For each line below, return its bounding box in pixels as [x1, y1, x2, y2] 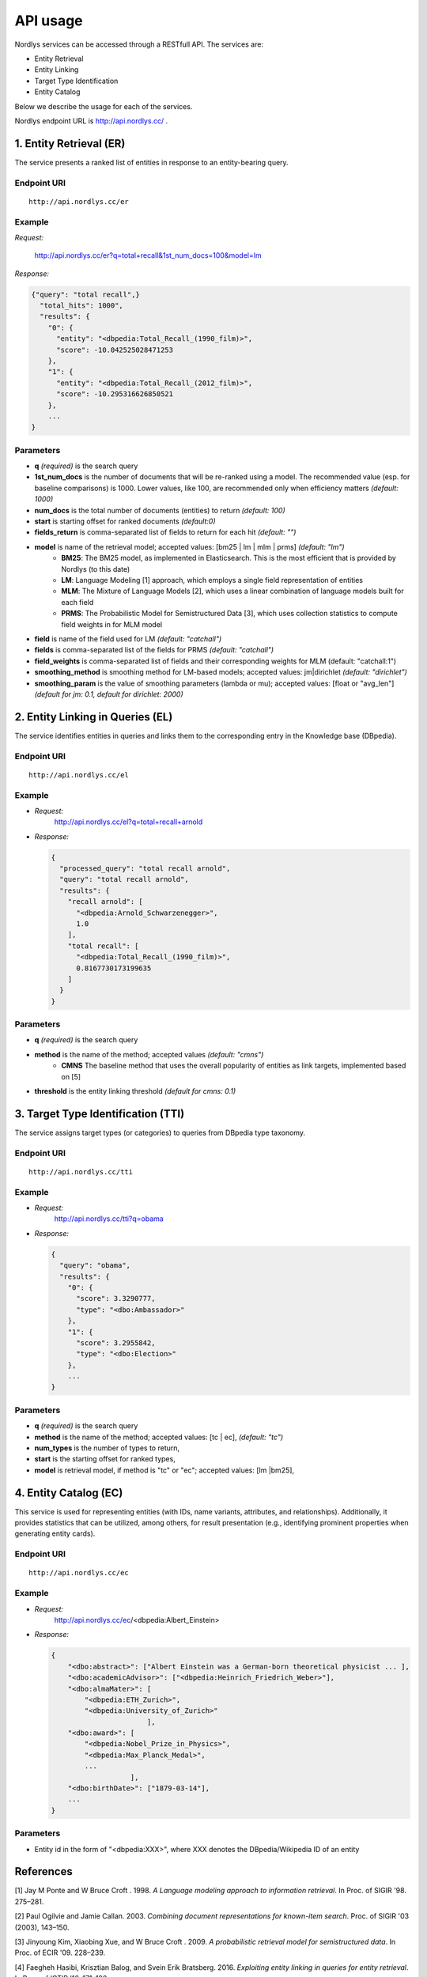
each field [61, 597, 94, 607]
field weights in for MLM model [61, 619, 162, 629]
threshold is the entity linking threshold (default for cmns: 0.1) [34, 1087, 236, 1096]
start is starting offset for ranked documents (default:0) [34, 516, 217, 526]
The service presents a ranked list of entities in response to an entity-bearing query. [14, 157, 289, 167]
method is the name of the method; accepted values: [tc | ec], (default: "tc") [34, 1432, 284, 1442]
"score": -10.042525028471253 [56, 345, 174, 354]
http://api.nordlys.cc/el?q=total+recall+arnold [54, 817, 203, 826]
